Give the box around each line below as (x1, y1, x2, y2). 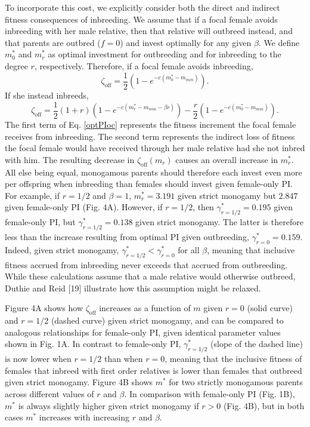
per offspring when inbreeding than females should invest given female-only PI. (5, 177, 293, 190)
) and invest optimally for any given (120, 36, 252, 48)
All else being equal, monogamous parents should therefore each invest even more (5, 165, 302, 178)
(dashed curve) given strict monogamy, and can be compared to (51, 314, 284, 327)
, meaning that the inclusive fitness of (165, 352, 302, 365)
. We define (258, 36, 300, 48)
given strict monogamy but (177, 189, 276, 201)
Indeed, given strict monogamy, (5, 243, 119, 256)
